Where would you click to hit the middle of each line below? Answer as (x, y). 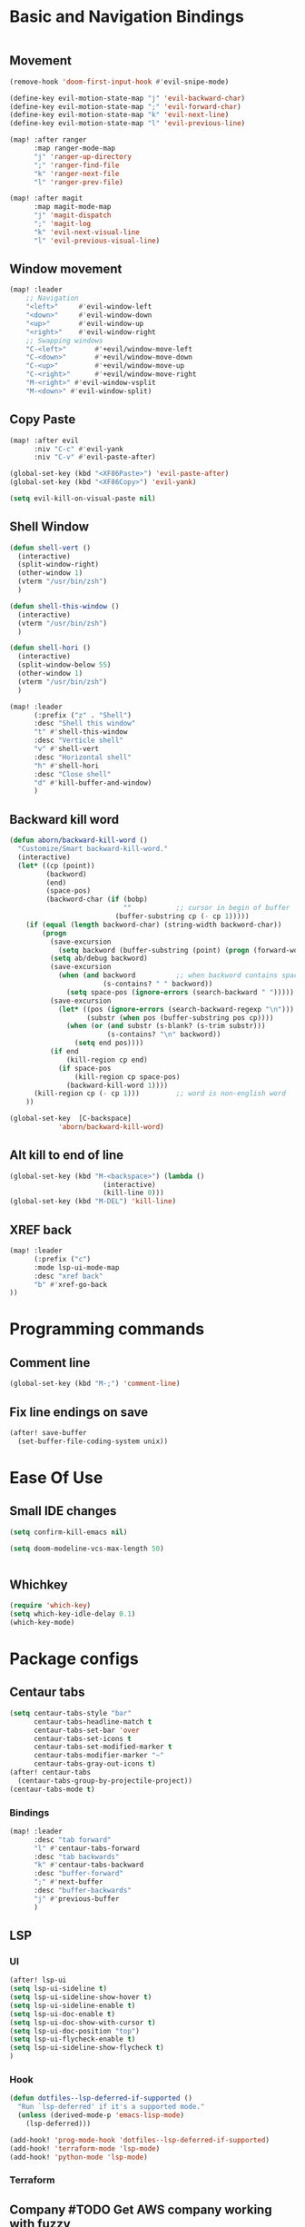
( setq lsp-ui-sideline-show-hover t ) (81, 1997)
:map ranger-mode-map (74, 148)
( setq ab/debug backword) (98, 959)
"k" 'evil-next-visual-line (87, 232)
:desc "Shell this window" (84, 724)
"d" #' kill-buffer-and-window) (93, 783)
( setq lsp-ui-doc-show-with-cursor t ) (83, 2023)
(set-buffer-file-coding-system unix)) (93, 1441)
